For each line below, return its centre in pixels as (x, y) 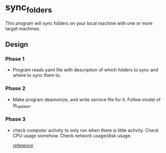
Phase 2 (15, 89)
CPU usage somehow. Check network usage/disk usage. (72, 135)
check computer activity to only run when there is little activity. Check (86, 130)
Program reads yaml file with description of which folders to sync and (85, 70)
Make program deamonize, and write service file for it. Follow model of (87, 99)
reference (23, 145)
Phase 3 (15, 119)
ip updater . (22, 105)
